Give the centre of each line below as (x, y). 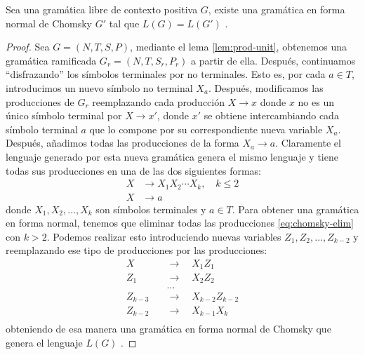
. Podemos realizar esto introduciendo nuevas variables (164, 236)
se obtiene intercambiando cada (271, 115)
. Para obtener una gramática (296, 209)
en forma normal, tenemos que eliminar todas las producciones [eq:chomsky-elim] (180, 223)
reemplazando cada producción (158, 101)
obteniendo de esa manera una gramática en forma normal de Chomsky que (168, 329)
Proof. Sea (28, 47)
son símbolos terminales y (151, 209)
